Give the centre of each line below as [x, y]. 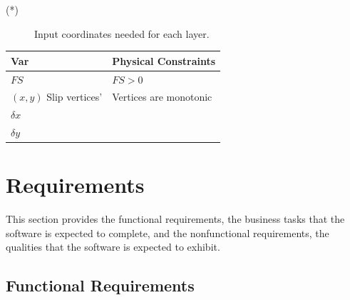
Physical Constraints [164, 60]
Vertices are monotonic [162, 97]
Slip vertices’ [74, 97]
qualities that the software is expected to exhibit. [113, 247]
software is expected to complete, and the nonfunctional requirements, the [168, 232]
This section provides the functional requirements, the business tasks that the [175, 219]
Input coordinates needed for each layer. [122, 33]
